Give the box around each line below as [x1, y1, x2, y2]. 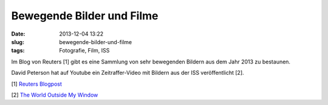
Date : [11, 30, 26, 37]
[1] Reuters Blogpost [11, 80, 62, 87]
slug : [11, 38, 24, 45]
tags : [11, 47, 25, 54]
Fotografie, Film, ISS [59, 47, 110, 54]
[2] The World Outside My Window [11, 91, 98, 98]
